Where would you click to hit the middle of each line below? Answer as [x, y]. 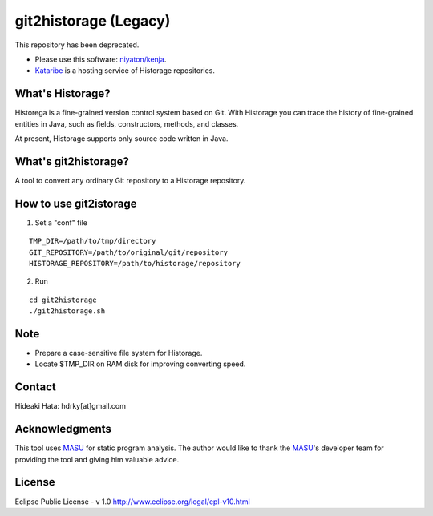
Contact [35, 387]
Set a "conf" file [61, 222]
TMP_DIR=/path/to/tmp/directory [93, 241]
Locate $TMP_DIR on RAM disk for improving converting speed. [140, 364]
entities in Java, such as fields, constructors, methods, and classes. [127, 123]
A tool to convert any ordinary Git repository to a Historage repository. [130, 180]
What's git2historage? [72, 161]
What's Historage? [63, 93]
